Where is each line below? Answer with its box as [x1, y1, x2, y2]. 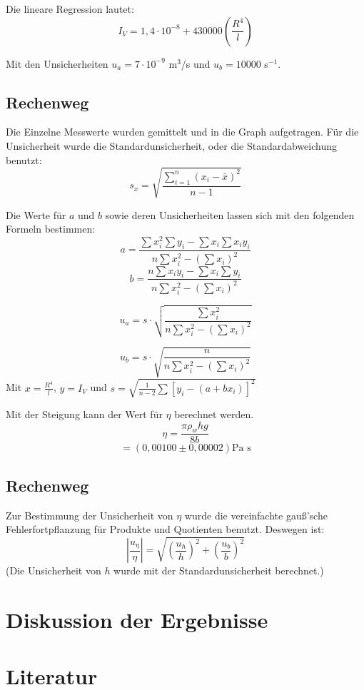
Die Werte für [6, 207, 66, 222]
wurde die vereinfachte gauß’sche [184, 507, 328, 522]
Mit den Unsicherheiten [6, 56, 108, 71]
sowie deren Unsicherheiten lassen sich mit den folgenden [105, 207, 355, 222]
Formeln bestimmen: [6, 221, 96, 236]
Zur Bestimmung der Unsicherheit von [6, 507, 173, 522]
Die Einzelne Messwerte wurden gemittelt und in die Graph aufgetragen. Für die [6, 124, 359, 139]
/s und [181, 56, 211, 71]
